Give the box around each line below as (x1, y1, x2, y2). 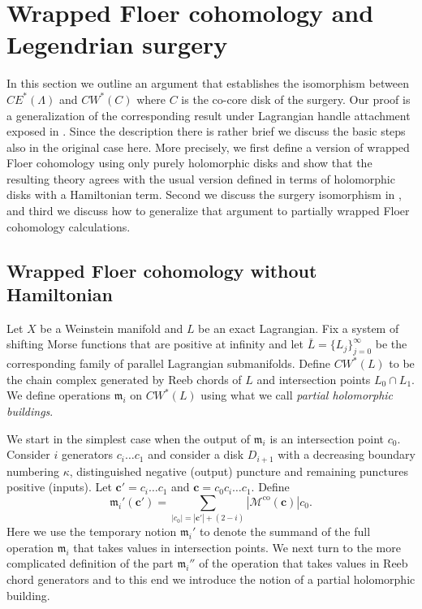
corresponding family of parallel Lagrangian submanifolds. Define (6, 355, 331, 372)
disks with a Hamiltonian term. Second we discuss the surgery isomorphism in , (6, 186, 402, 203)
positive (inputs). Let (6, 478, 112, 495)
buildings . (6, 403, 54, 420)
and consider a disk (148, 446, 244, 463)
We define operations (6, 387, 111, 404)
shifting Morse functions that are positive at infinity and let (6, 335, 304, 352)
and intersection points (256, 370, 371, 387)
